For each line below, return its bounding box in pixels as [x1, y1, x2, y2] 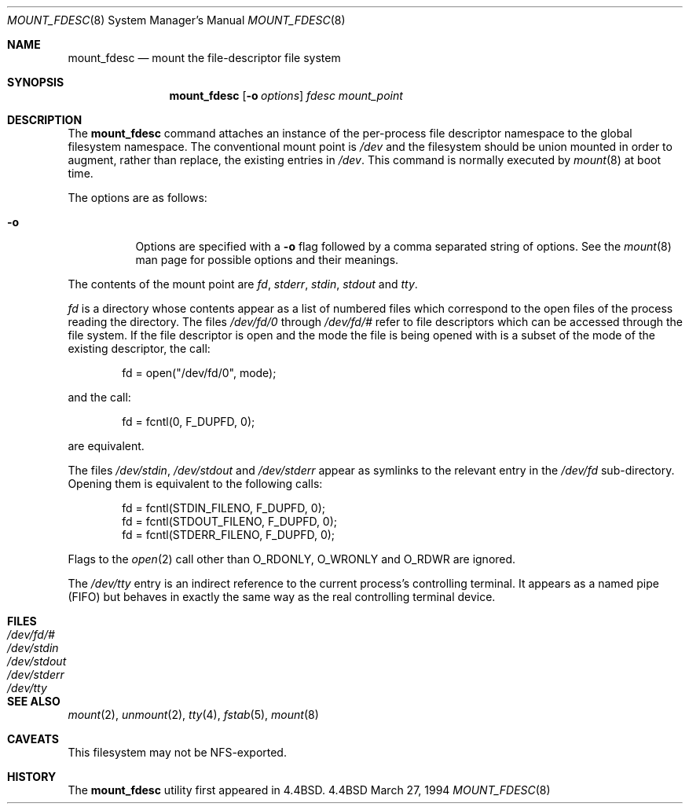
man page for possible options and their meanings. [135, 253, 399, 266]
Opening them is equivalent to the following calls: [68, 477, 323, 490]
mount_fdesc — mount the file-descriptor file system [68, 51, 341, 64]
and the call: [68, 390, 131, 404]
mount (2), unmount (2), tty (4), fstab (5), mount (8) [68, 708, 319, 721]
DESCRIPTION [7, 113, 82, 126]
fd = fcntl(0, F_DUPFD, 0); [122, 415, 255, 428]
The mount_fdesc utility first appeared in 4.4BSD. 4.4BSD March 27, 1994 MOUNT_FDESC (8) [68, 783, 551, 797]
